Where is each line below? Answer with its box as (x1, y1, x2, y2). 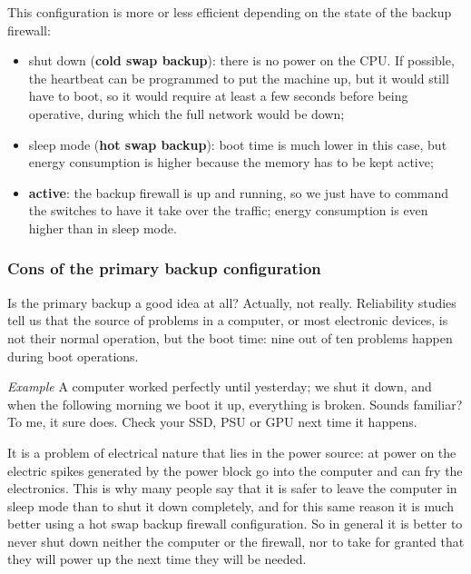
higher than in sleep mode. (28, 218, 177, 237)
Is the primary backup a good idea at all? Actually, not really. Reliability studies (7, 292, 456, 312)
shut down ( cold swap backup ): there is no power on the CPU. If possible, (28, 51, 455, 70)
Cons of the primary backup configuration (7, 257, 321, 280)
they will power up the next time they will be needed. (7, 549, 307, 569)
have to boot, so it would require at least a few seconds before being (28, 86, 408, 105)
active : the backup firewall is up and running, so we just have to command (28, 183, 449, 202)
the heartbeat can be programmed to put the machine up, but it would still (28, 68, 449, 87)
